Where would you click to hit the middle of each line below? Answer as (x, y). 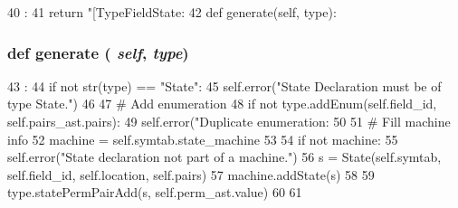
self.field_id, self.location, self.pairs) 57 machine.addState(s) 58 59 (191, 174)
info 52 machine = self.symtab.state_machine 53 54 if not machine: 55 (203, 139)
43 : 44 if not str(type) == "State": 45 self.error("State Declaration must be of (224, 85)
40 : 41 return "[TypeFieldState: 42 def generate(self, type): (172, 12)
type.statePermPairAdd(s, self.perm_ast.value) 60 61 (155, 192)
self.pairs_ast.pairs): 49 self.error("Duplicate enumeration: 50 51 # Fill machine (229, 121)
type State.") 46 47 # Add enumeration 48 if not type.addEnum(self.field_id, (222, 104)
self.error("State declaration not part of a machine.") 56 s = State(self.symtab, (224, 157)
